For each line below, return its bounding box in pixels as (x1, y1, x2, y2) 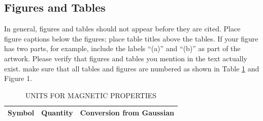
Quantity (41, 107, 73, 118)
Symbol (8, 107, 35, 118)
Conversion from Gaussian (80, 107, 174, 118)
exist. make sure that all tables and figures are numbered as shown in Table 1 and (4, 63, 259, 73)
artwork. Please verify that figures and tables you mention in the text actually (4, 53, 247, 63)
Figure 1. (4, 73, 32, 84)
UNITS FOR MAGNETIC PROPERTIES (25, 90, 157, 100)
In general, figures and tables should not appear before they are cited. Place (4, 23, 241, 34)
